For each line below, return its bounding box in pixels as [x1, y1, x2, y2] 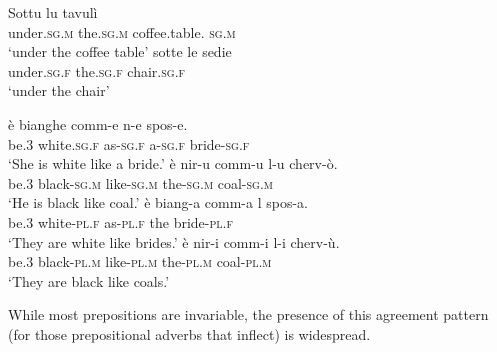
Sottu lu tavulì [8, 2, 98, 22]
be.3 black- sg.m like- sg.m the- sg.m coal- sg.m [8, 172, 273, 193]
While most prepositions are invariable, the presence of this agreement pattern [8, 304, 489, 325]
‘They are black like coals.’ [8, 270, 170, 291]
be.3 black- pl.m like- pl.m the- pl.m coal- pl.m [8, 251, 272, 272]
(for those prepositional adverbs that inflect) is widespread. [8, 323, 371, 344]
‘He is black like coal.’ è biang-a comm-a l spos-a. [8, 192, 309, 213]
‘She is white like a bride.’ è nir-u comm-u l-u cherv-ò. [8, 153, 338, 174]
